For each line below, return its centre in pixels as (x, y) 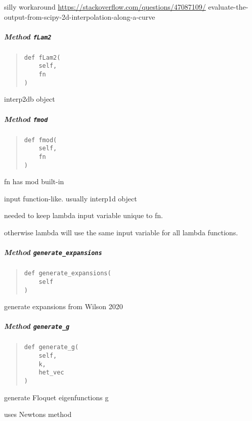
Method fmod (26, 119)
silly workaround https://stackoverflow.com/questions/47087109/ (105, 7)
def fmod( (40, 140)
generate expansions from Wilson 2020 (64, 306)
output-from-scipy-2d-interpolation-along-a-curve (80, 16)
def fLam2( (42, 57)
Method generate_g (37, 326)
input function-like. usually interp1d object (71, 198)
